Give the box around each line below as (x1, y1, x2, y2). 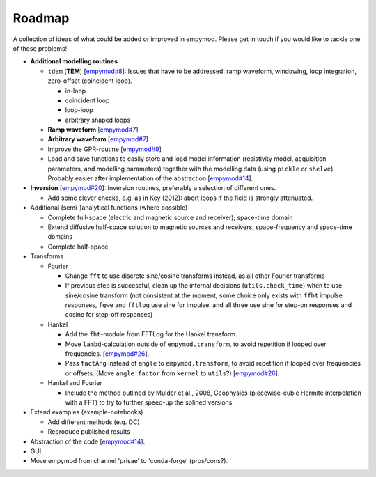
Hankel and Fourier (47, 379, 102, 387)
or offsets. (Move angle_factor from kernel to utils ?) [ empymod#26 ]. (65, 369, 280, 377)
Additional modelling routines (30, 57, 118, 65)
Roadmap (13, 10, 70, 26)
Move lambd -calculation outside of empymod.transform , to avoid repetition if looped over (65, 340, 327, 348)
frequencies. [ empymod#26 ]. (65, 350, 150, 358)
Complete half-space (47, 242, 109, 251)
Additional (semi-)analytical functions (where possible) (30, 203, 188, 212)
